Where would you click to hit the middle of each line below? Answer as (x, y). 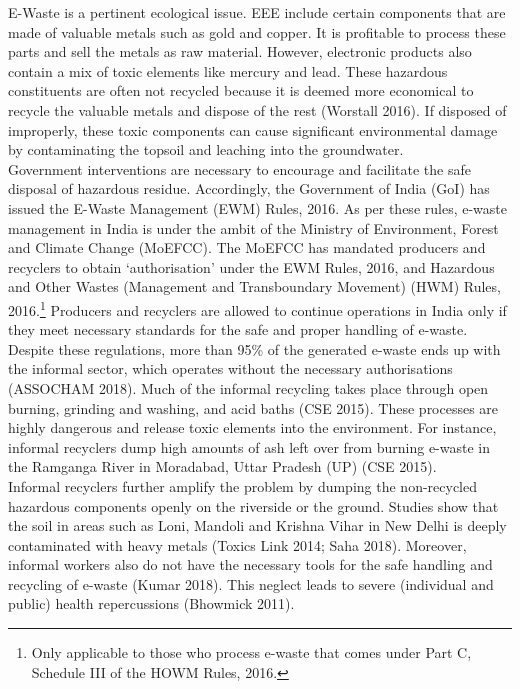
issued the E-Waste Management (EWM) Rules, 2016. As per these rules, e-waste (257, 207)
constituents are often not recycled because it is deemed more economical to (241, 90)
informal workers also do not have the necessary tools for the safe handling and (250, 564)
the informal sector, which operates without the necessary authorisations (230, 368)
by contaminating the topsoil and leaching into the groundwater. (206, 149)
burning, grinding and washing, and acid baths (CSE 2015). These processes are (253, 407)
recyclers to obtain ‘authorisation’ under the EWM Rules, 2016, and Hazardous (251, 266)
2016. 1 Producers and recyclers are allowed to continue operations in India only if (257, 308)
